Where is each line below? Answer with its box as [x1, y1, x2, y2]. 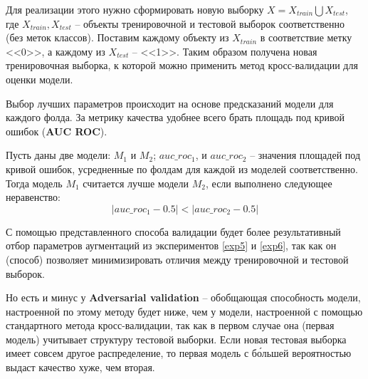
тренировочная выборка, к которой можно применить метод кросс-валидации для [6, 58, 358, 73]
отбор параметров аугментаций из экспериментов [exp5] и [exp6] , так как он [6, 238, 337, 253]
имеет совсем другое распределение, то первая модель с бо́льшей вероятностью [6, 346, 352, 360]
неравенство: [6, 189, 61, 204]
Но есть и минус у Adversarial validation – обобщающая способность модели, [6, 290, 361, 305]
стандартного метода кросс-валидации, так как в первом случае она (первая [6, 318, 335, 333]
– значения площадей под [250, 147, 361, 162]
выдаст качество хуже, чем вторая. [6, 360, 155, 375]
